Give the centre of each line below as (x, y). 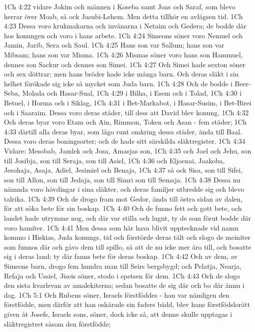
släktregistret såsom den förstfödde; (57, 323)
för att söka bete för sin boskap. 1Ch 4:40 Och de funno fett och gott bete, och (123, 208)
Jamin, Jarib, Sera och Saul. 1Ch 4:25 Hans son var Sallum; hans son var (114, 45)
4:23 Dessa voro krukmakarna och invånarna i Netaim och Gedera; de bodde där (125, 26)
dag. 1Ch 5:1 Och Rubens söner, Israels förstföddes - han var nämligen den (117, 294)
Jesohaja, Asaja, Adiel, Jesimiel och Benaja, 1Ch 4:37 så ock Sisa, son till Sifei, (123, 170)
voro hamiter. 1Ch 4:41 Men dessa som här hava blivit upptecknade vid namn (121, 227)
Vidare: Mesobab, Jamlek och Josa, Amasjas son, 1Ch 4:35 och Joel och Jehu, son (128, 150)
